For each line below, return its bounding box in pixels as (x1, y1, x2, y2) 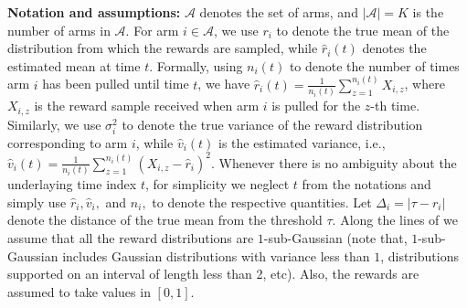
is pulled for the (271, 96, 361, 115)
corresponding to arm (7, 133, 128, 152)
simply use (7, 192, 67, 211)
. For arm (125, 20, 179, 39)
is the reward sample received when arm (34, 96, 260, 115)
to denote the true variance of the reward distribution (122, 114, 423, 133)
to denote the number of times (289, 56, 460, 75)
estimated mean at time (7, 56, 141, 75)
